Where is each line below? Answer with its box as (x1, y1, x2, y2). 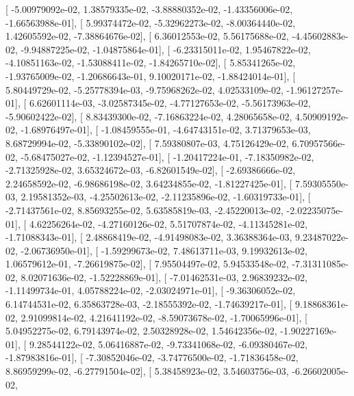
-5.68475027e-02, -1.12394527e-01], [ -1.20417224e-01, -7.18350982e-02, (21, 149, 314, 163)
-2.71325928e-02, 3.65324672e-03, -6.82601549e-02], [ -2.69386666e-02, (5, 163, 296, 177)
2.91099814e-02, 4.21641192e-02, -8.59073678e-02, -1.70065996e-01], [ (21, 310, 307, 324)
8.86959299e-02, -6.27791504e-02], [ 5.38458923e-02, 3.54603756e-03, (5, 364, 289, 378)
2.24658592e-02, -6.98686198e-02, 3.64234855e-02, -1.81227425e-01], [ (5, 176, 292, 190)
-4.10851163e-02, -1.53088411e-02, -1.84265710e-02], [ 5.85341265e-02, (5, 55, 296, 70)
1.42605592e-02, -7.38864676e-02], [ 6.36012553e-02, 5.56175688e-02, (5, 29, 289, 43)
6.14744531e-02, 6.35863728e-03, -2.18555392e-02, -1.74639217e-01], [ (5, 297, 292, 311)
